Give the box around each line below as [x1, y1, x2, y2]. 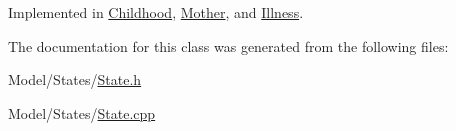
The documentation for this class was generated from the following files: [8, 35, 449, 56]
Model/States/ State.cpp [8, 102, 156, 123]
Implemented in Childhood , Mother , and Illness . [8, 2, 304, 22]
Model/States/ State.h [8, 69, 142, 90]
